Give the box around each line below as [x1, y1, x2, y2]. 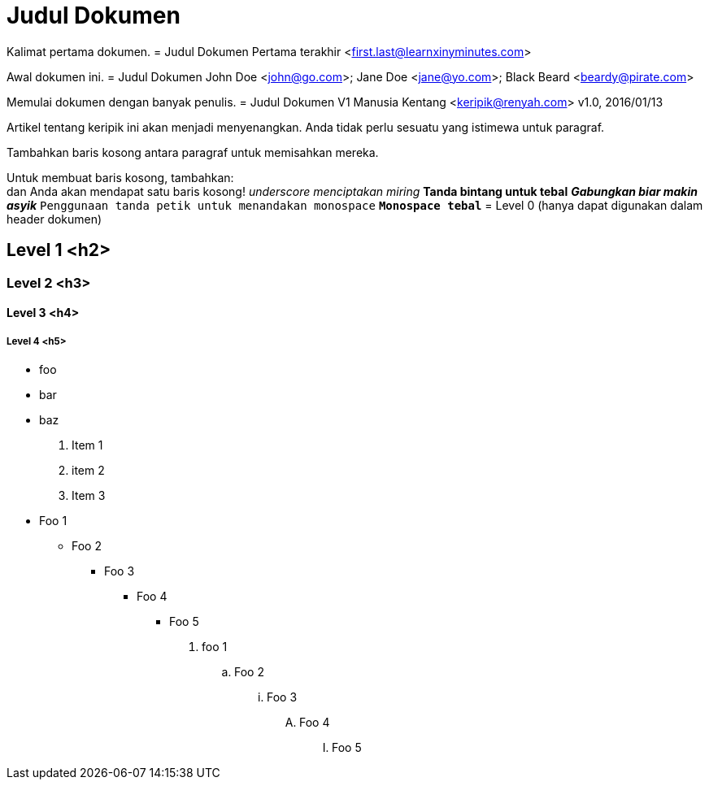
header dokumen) [7, 211, 102, 226]
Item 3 [72, 488, 106, 502]
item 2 [72, 462, 105, 477]
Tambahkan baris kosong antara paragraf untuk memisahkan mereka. [7, 145, 379, 159]
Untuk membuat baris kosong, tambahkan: [7, 170, 234, 185]
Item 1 [72, 437, 103, 452]
